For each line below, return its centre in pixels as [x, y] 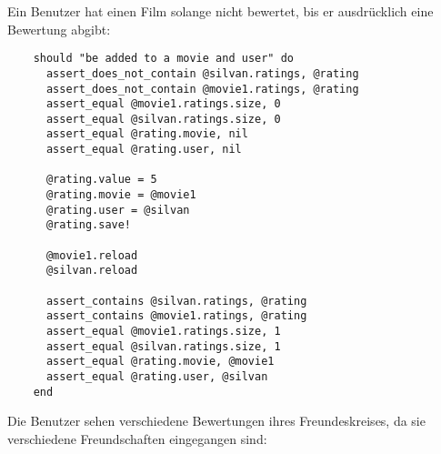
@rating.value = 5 [101, 180]
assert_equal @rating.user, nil [144, 150]
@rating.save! [89, 225]
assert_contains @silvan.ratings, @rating [176, 301]
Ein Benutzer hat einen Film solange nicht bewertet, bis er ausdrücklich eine [220, 11]
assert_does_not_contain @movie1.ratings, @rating [202, 89]
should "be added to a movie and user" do [163, 59]
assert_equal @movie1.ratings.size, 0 [163, 104]
